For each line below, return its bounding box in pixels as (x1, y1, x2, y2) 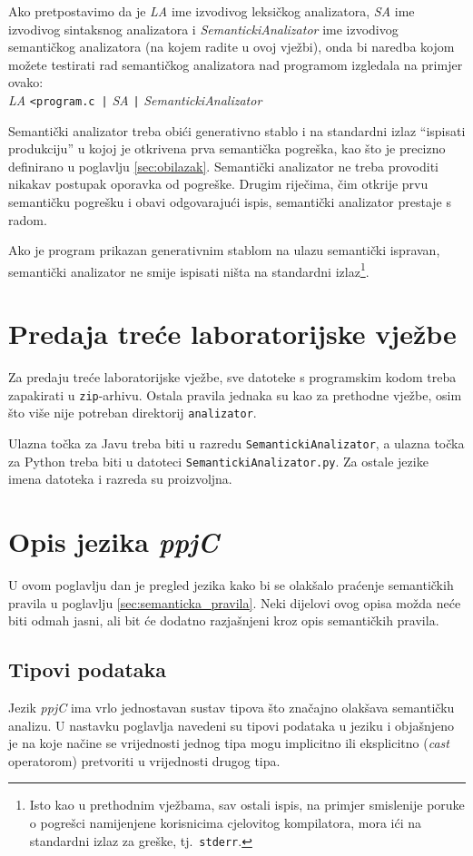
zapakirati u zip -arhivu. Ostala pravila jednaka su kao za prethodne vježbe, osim (8, 385, 462, 404)
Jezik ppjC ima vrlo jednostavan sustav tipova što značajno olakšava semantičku (8, 698, 455, 717)
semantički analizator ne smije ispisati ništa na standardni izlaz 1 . (8, 259, 370, 280)
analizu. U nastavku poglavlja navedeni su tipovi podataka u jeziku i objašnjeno (8, 715, 455, 734)
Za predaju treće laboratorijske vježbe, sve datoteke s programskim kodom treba (8, 368, 457, 387)
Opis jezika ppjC (8, 523, 219, 561)
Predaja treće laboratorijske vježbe (8, 315, 457, 352)
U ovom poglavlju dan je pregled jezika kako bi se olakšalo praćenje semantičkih (8, 576, 454, 595)
